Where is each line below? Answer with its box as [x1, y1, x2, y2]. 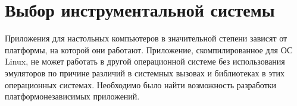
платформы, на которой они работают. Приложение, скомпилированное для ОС [5, 43, 293, 56]
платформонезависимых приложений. [5, 90, 140, 102]
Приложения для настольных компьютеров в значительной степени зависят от [5, 32, 287, 44]
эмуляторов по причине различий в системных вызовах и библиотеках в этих [5, 66, 285, 79]
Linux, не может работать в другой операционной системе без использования [5, 55, 285, 68]
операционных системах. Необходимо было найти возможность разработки [5, 78, 277, 91]
